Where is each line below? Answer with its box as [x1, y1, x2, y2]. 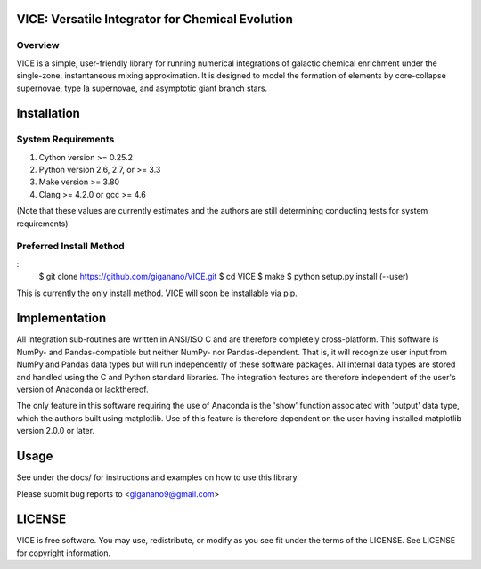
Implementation [16, 311, 107, 326]
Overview [16, 39, 60, 52]
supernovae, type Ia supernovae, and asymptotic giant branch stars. [16, 83, 267, 93]
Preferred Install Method [16, 240, 125, 253]
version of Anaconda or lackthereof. [16, 384, 149, 395]
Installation [16, 106, 80, 121]
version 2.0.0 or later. [16, 426, 95, 436]
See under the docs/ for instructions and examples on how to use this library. [16, 472, 300, 483]
